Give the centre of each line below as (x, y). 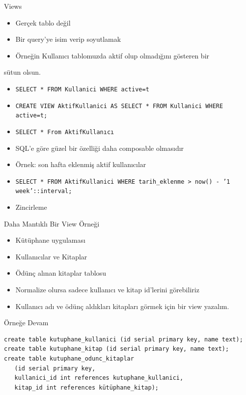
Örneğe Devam (26, 323)
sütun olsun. (22, 72)
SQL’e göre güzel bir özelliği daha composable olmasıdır (100, 148)
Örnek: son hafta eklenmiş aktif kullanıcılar (81, 164)
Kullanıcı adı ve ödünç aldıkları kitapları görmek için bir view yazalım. (122, 306)
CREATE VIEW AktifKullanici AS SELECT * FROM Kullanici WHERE (119, 106)
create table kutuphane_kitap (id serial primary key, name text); (117, 349)
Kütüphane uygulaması (50, 240)
